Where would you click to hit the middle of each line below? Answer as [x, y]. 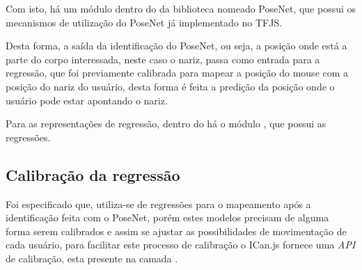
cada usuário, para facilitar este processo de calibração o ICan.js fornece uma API [181, 245]
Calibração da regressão [93, 174]
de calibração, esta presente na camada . [92, 258]
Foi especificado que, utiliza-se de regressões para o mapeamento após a [158, 204]
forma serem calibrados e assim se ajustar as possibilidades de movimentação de [176, 231]
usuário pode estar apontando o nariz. [87, 100]
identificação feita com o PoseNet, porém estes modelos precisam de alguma [167, 217]
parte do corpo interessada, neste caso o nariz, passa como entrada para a [163, 59]
